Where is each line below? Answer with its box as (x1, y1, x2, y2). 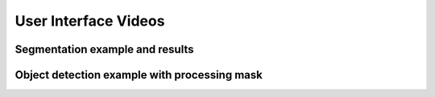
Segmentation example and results (14, 42, 194, 56)
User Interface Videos (14, 12, 165, 30)
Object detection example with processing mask (14, 68, 263, 82)
